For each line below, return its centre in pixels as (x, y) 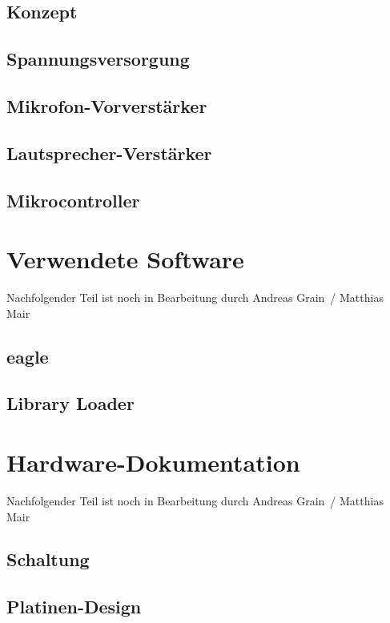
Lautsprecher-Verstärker (109, 153)
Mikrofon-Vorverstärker (107, 105)
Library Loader (70, 403)
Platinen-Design (74, 607)
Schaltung (48, 559)
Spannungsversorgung (98, 59)
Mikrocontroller (73, 200)
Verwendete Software (125, 259)
